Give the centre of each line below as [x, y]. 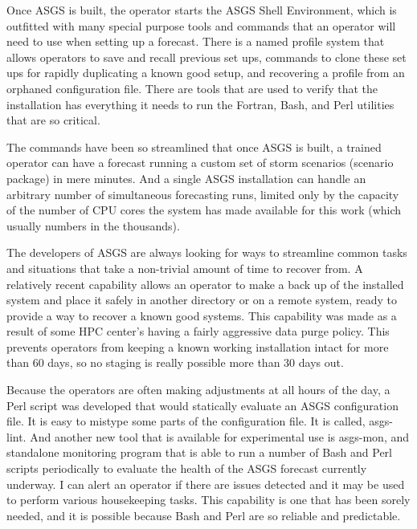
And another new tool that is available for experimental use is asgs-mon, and [220, 436]
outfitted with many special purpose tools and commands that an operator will [201, 25]
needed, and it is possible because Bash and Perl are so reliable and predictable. [204, 515]
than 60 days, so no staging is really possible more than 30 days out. [175, 362]
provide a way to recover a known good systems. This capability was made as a [202, 315]
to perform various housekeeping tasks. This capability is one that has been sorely [208, 500]
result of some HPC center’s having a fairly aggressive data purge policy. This [198, 331]
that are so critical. [53, 120]
